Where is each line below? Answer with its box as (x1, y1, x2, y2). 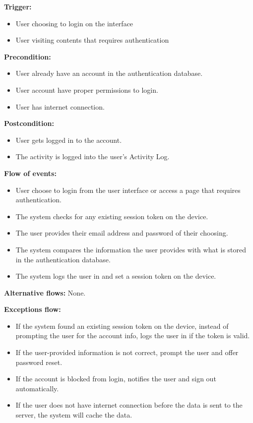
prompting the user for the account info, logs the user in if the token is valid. (15, 330, 250, 341)
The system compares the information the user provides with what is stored (15, 244, 247, 254)
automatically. (15, 383, 59, 393)
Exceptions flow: (4, 304, 61, 314)
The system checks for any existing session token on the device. (15, 211, 208, 221)
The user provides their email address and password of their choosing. (15, 228, 228, 238)
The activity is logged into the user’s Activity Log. (15, 151, 170, 162)
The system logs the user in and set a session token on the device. (15, 271, 216, 281)
